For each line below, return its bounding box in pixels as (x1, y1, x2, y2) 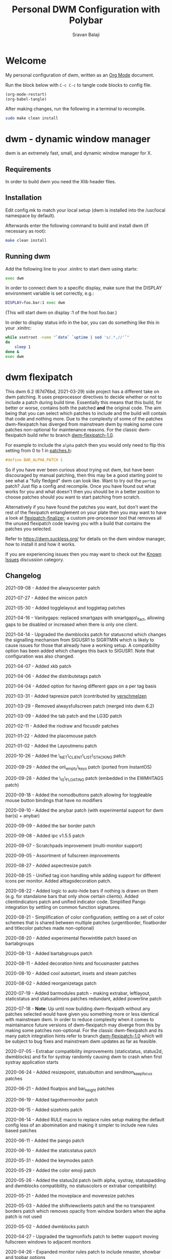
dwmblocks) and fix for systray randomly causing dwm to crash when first (5, 1054, 162, 1060)
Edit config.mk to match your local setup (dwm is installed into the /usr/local (5, 207, 165, 213)
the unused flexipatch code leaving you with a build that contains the (5, 520, 151, 526)
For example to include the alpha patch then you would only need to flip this (5, 442, 165, 448)
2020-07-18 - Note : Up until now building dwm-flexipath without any (5, 1005, 150, 1012)
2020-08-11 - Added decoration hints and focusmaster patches (5, 960, 139, 966)
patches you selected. (5, 525, 52, 532)
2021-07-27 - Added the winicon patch (5, 595, 88, 601)
